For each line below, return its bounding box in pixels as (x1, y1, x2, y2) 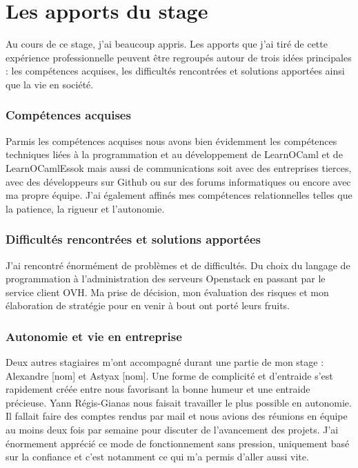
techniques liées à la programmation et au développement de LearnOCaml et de (6, 147, 343, 162)
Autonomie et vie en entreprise (6, 327, 182, 344)
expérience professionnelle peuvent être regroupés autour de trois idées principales (6, 50, 352, 64)
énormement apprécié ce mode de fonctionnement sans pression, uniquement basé (6, 436, 350, 450)
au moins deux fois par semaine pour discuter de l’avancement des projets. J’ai (6, 422, 339, 437)
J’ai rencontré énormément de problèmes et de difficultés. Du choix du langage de (6, 257, 350, 272)
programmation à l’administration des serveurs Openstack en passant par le (6, 271, 326, 286)
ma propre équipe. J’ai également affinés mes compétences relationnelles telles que (6, 188, 352, 202)
